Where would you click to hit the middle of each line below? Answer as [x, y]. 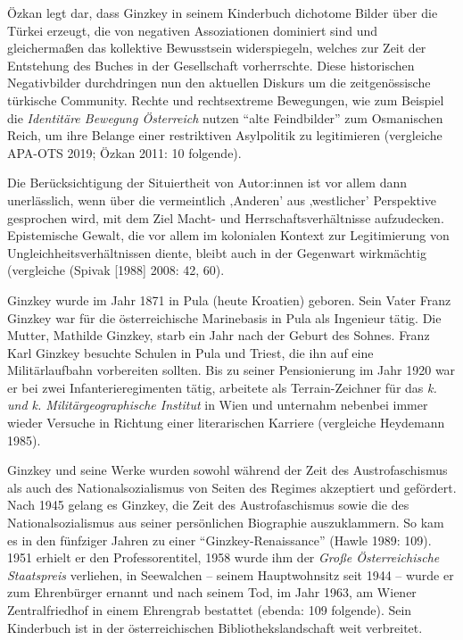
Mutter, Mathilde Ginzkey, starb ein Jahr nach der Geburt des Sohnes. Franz [219, 335]
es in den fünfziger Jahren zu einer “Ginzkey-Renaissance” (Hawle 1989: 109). [219, 540]
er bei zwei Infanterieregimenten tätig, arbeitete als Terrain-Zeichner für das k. [222, 387]
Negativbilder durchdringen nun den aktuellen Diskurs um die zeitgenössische [219, 83]
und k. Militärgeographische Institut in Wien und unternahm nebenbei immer [218, 405]
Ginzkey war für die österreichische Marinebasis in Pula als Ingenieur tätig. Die [224, 317]
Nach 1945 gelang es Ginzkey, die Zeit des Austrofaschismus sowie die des [208, 505]
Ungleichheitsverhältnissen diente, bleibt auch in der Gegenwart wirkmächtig [217, 252]
